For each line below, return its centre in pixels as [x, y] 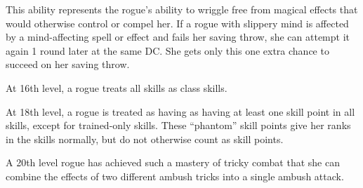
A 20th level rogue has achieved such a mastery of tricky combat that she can [173, 162]
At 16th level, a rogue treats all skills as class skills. [117, 87]
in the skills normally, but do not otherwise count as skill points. [145, 139]
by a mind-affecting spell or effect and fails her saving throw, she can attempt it [178, 37]
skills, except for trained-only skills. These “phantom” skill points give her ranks [178, 125]
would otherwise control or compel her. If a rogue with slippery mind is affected [177, 23]
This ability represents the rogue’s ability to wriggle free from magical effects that [182, 9]
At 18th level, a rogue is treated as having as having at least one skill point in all [180, 111]
